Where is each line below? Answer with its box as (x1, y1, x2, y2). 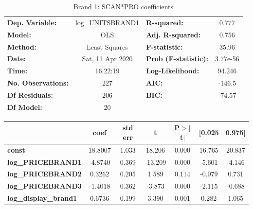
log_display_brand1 (7, 193, 77, 203)
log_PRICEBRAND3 (7, 181, 82, 191)
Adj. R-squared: (146, 29, 201, 39)
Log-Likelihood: (146, 66, 199, 76)
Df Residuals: (7, 89, 53, 100)
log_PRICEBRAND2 (7, 169, 82, 179)
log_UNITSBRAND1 (75, 17, 140, 27)
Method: (7, 41, 36, 52)
